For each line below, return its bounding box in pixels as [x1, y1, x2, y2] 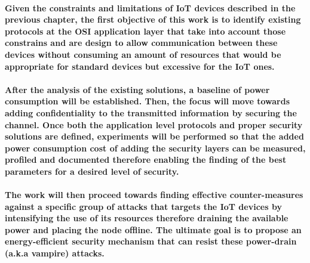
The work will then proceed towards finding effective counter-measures [5, 188, 303, 201]
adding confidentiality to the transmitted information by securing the [5, 106, 297, 119]
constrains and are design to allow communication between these [5, 36, 278, 49]
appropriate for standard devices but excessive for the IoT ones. [5, 60, 275, 72]
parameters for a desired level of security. [5, 165, 179, 177]
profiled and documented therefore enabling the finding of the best [5, 153, 287, 166]
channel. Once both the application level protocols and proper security [5, 118, 303, 131]
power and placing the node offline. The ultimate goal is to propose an [5, 223, 302, 236]
